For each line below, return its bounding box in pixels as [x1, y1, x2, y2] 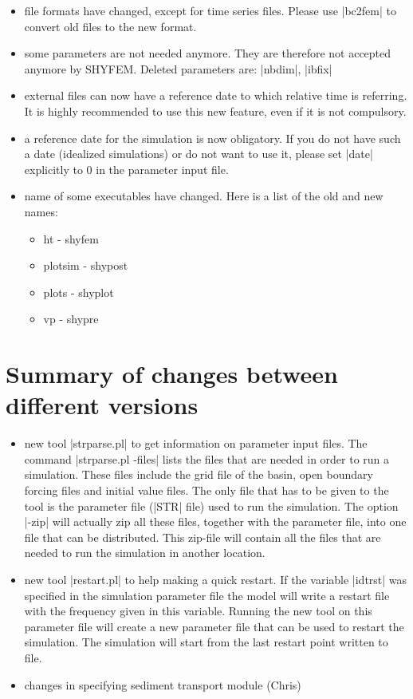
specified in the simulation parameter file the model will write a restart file [24, 586, 390, 603]
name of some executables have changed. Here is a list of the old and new [24, 188, 383, 204]
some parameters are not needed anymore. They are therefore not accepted [24, 45, 391, 61]
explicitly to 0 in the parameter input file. [24, 160, 229, 177]
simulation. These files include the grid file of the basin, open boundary [24, 466, 373, 483]
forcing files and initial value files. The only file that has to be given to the [24, 482, 389, 498]
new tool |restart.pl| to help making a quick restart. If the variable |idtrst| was [24, 571, 407, 587]
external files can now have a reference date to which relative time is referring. [24, 87, 407, 104]
